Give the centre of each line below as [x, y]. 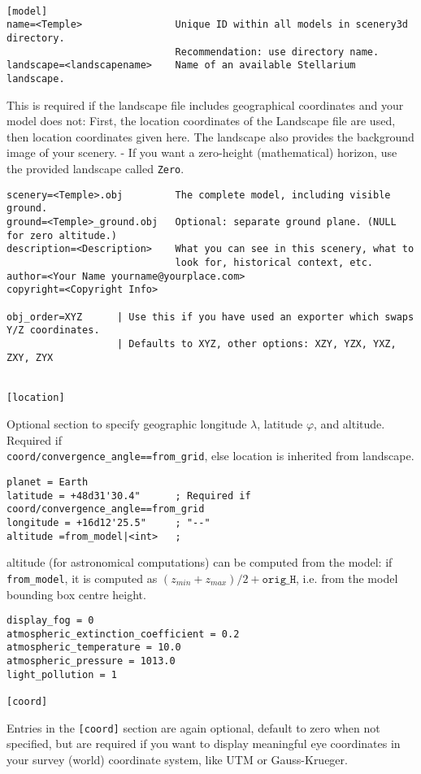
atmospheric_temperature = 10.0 [94, 648]
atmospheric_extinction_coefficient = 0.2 [123, 634]
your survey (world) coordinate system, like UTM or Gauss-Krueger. [177, 759]
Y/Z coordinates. [53, 330]
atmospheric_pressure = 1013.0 [91, 661]
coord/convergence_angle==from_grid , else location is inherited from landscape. [210, 456]
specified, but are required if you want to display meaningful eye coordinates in [204, 744]
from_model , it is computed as [82, 578]
